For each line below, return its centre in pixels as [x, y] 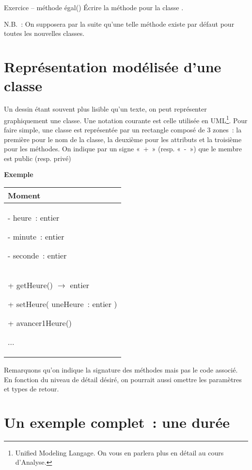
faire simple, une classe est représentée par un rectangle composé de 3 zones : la [123, 129]
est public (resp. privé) [38, 158]
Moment [24, 195]
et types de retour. [31, 389]
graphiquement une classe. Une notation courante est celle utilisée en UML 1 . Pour [126, 119]
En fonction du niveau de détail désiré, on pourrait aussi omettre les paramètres [123, 379]
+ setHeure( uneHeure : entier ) [63, 304]
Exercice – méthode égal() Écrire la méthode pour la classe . [94, 7]
